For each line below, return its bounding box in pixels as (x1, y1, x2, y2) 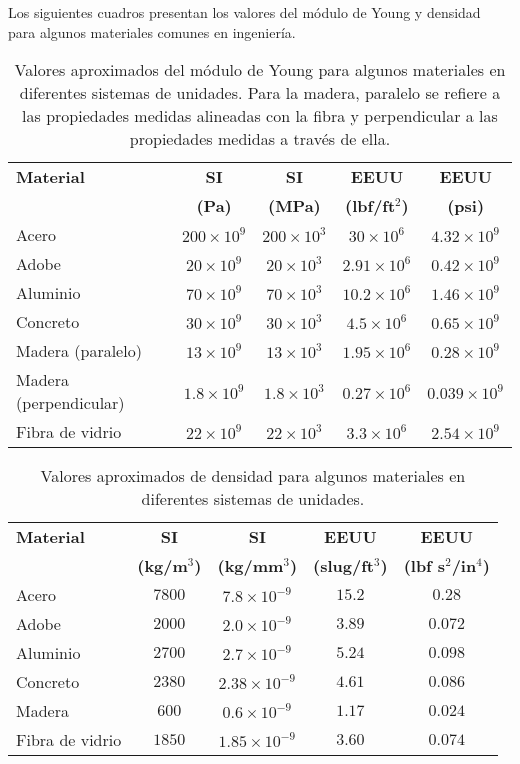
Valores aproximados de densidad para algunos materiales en (40, 464, 466, 488)
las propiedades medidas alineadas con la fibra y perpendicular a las (22, 104, 498, 128)
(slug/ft (313, 554, 374, 578)
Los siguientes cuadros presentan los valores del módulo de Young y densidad (8, 2, 481, 22)
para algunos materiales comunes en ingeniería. (8, 21, 296, 42)
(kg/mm (217, 554, 284, 578)
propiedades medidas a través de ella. (129, 127, 391, 151)
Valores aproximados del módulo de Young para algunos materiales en (14, 58, 506, 82)
